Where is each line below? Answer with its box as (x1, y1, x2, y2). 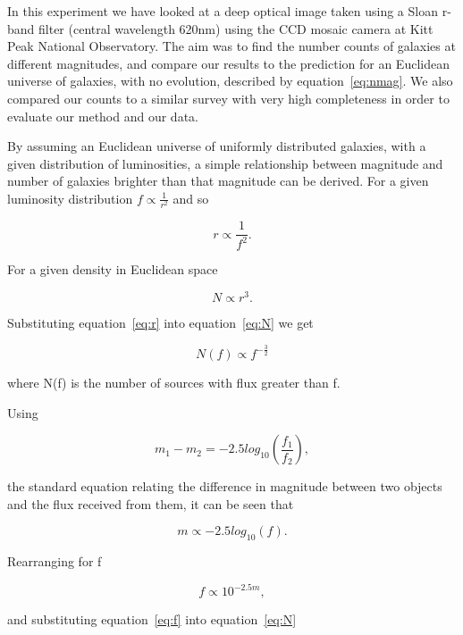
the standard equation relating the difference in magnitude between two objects (7, 477, 442, 496)
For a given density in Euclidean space (7, 260, 218, 279)
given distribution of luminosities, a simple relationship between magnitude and (7, 154, 443, 172)
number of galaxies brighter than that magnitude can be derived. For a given (7, 171, 429, 190)
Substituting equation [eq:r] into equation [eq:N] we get (7, 313, 314, 332)
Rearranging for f (7, 552, 102, 571)
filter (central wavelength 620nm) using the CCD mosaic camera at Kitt (38, 19, 434, 38)
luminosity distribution (7, 188, 133, 207)
